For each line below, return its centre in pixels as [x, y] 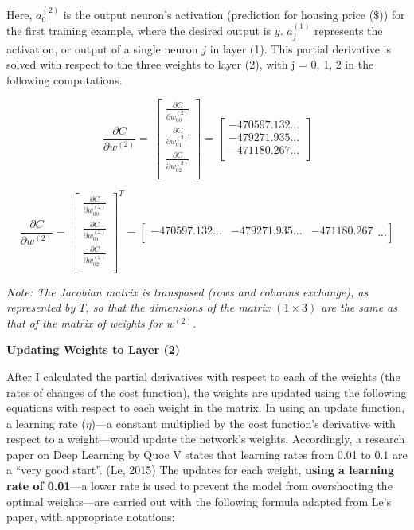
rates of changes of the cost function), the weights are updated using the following [207, 392]
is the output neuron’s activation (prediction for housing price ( [219, 14]
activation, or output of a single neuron [102, 48]
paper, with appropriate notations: [91, 517]
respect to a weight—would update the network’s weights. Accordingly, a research [206, 439]
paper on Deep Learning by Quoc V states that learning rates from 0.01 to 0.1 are [207, 454]
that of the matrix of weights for [85, 322]
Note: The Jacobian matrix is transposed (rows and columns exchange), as [187, 291]
